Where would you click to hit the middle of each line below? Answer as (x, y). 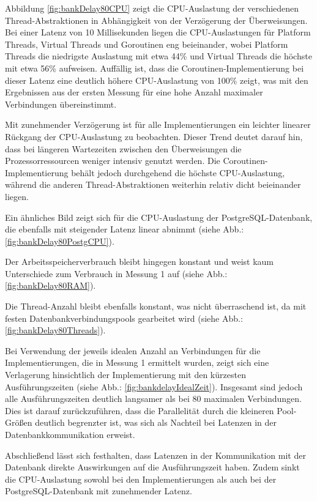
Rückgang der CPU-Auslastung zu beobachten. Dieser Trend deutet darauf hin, (154, 136)
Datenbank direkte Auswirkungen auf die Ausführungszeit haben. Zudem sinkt (152, 467)
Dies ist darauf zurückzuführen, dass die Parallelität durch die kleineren (140, 410)
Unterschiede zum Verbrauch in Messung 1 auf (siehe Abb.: (116, 273)
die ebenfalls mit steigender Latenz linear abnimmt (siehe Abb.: (125, 229)
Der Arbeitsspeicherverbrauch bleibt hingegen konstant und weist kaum (139, 262)
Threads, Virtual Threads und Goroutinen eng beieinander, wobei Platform (147, 44)
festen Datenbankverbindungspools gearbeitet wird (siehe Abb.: (124, 318)
